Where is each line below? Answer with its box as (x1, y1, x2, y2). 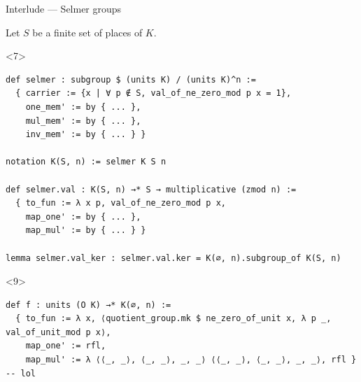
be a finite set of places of (32, 24, 143, 39)
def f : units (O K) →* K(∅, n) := (6, 299, 171, 310)
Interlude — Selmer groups (6, 1, 122, 15)
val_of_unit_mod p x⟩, (6, 327, 111, 337)
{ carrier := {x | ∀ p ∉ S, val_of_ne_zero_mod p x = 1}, (15, 88, 292, 99)
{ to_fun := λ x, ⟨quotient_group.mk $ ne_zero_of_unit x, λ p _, (15, 313, 332, 324)
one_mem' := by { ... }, (25, 101, 141, 112)
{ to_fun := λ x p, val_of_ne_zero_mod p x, (15, 198, 226, 208)
